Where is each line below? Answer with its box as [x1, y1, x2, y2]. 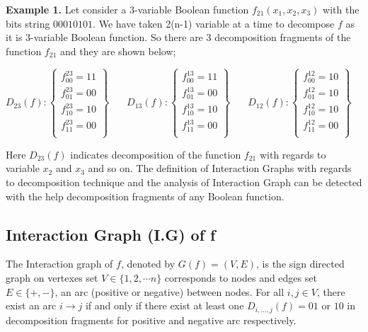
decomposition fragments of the [214, 30, 351, 45]
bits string [6, 16, 50, 30]
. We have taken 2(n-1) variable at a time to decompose [93, 16, 335, 30]
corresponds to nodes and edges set [164, 270, 317, 285]
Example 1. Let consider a [6, 2, 127, 16]
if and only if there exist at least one [85, 298, 244, 313]
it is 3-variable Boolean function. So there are [6, 30, 203, 45]
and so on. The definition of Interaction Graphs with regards [88, 161, 352, 176]
